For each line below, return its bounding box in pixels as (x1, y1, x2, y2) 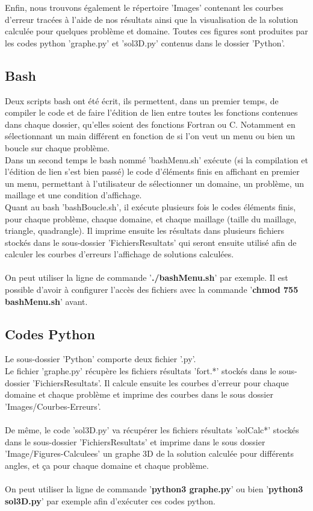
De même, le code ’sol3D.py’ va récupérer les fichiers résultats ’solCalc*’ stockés (5, 424, 299, 436)
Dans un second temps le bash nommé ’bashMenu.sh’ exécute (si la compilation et (5, 153, 308, 166)
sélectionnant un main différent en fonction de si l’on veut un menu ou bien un (5, 130, 296, 142)
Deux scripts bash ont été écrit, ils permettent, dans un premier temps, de (5, 94, 279, 107)
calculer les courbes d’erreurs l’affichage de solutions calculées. (5, 248, 234, 260)
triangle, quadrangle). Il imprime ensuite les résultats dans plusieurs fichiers (5, 224, 285, 237)
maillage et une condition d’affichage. (5, 189, 142, 201)
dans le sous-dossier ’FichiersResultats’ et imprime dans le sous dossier (5, 435, 265, 448)
